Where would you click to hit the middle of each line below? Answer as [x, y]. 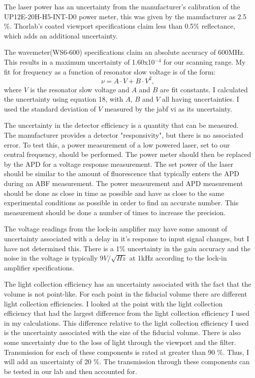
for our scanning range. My [205, 61]
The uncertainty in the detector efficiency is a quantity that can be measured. [121, 125]
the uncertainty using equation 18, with [64, 99]
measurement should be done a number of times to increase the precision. [115, 212]
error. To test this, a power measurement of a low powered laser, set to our [117, 144]
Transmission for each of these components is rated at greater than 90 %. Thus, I [127, 352]
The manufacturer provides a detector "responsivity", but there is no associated [124, 135]
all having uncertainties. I [201, 99]
